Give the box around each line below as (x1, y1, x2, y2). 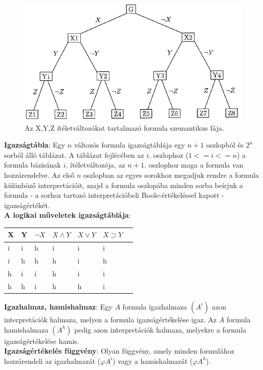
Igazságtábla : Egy (4, 139, 65, 150)
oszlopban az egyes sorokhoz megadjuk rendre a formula (83, 170, 259, 180)
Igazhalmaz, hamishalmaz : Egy (4, 301, 113, 312)
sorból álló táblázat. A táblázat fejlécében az (4, 149, 144, 160)
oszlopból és (206, 139, 244, 150)
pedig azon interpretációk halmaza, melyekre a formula (74, 324, 247, 335)
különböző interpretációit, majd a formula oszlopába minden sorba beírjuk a (4, 179, 243, 190)
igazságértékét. (4, 199, 50, 210)
